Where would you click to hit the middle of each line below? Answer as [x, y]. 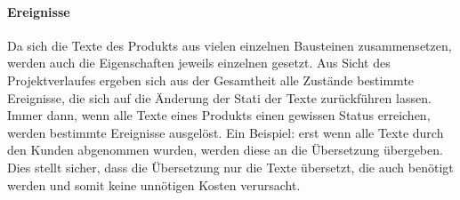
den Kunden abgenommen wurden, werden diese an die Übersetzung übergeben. [225, 150]
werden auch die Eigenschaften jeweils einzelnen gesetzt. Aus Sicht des [199, 63]
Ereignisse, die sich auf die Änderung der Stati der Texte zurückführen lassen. [219, 97]
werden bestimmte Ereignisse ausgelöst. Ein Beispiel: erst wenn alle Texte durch [226, 132]
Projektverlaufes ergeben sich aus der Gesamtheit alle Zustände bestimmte [211, 80]
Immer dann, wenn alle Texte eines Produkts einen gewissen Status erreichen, [219, 115]
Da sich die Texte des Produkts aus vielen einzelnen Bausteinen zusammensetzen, [230, 45]
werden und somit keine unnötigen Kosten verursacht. [154, 184]
